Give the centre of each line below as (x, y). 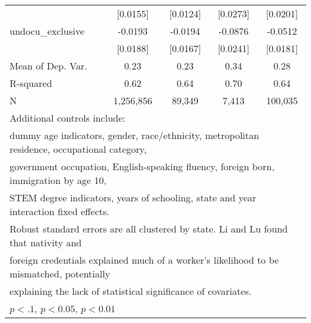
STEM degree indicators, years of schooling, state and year (133, 197)
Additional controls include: (68, 118)
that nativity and (46, 242)
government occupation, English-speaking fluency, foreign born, (142, 166)
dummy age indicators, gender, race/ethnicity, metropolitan (135, 135)
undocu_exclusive (47, 31)
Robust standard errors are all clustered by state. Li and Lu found (149, 229)
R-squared (31, 83)
